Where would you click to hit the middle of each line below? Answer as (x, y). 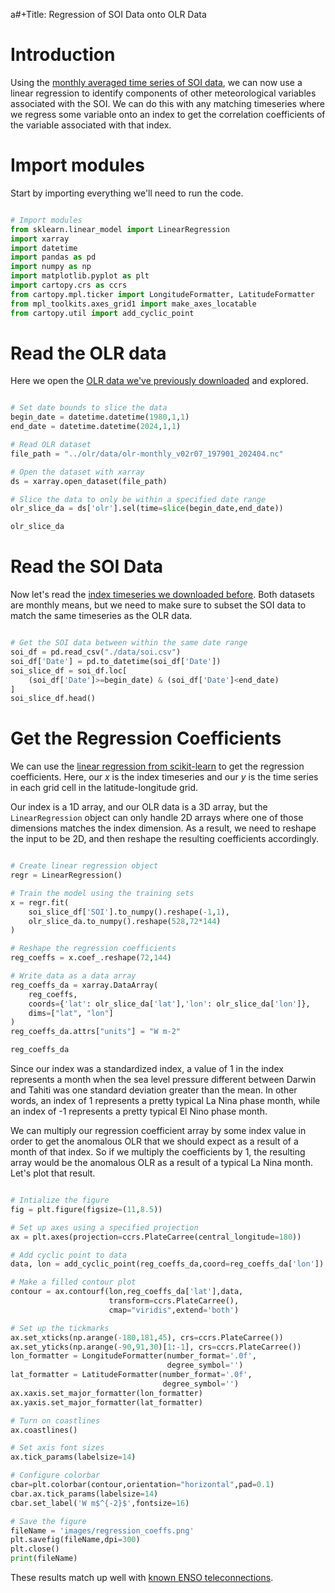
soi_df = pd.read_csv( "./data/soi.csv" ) (96, 652)
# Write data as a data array (73, 976)
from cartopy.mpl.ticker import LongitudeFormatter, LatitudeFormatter (162, 294)
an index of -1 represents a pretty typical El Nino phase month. (139, 1111)
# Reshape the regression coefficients (93, 949)
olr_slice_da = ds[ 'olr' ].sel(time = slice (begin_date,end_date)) (147, 509)
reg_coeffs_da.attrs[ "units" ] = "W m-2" (96, 1032)
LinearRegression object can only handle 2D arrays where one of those (157, 818)
